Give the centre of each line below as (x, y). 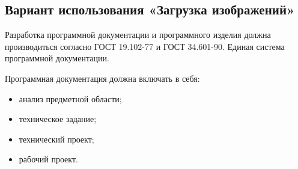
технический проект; (56, 139)
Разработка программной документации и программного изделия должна (138, 35)
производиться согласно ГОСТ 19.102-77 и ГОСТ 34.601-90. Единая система (145, 46)
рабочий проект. (48, 159)
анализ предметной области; (70, 98)
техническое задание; (58, 119)
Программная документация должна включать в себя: (102, 78)
